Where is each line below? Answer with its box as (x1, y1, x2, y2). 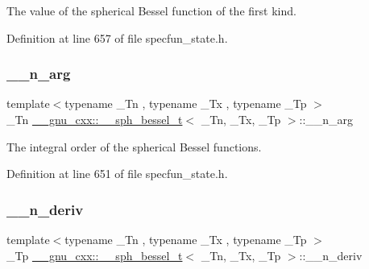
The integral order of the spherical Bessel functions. (6, 138, 262, 155)
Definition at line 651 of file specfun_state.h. (6, 165, 228, 182)
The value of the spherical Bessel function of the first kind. (6, 2, 296, 19)
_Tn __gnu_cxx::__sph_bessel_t (6, 111, 183, 127)
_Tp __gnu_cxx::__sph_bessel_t (6, 246, 183, 263)
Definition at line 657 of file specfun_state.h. (6, 29, 228, 46)
